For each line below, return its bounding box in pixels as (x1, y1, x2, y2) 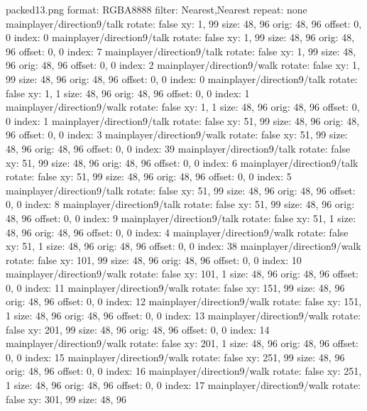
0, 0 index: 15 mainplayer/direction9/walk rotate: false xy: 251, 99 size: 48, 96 (6, 349, 345, 364)
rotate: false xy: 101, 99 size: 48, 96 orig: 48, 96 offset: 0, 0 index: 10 (6, 252, 302, 267)
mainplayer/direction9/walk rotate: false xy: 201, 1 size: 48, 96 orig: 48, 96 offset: (6, 336, 358, 351)
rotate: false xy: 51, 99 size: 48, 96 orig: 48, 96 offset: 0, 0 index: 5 (6, 169, 292, 184)
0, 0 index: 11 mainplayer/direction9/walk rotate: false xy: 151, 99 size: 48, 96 (6, 280, 345, 295)
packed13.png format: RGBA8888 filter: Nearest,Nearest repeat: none (6, 2, 307, 16)
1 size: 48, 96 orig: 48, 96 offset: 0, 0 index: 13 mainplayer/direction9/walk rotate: (6, 308, 361, 323)
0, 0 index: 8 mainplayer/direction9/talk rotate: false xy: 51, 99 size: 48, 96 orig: (6, 197, 355, 212)
